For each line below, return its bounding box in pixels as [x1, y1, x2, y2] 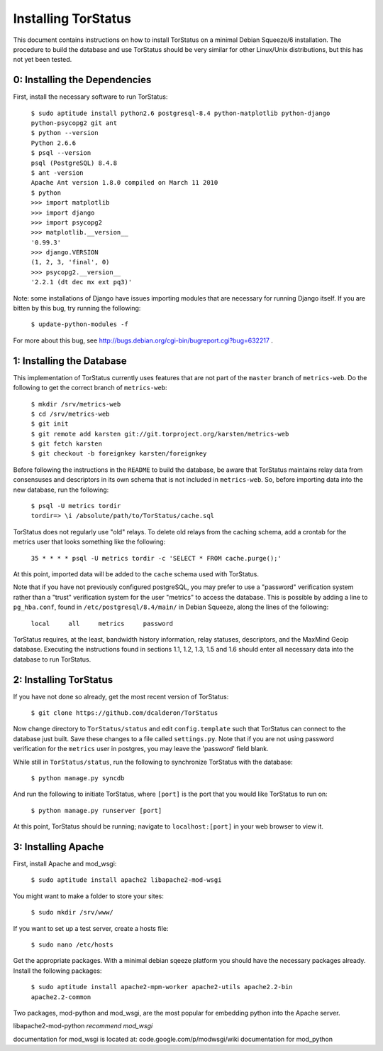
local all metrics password [30, 619, 174, 627]
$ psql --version [30, 149, 91, 157]
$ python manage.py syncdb [30, 774, 125, 782]
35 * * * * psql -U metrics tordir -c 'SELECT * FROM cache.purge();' [30, 554, 282, 562]
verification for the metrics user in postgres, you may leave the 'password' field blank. [13, 745, 269, 753]
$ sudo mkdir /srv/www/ [30, 908, 113, 917]
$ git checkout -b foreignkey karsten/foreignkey [30, 450, 207, 458]
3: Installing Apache [13, 841, 104, 853]
